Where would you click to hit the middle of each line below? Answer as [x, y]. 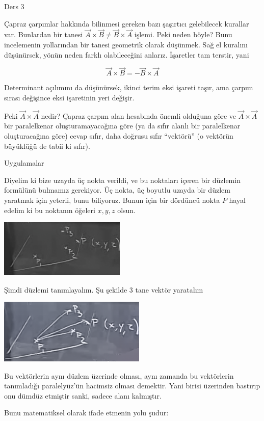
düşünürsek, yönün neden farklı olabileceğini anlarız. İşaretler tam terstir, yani [127, 54]
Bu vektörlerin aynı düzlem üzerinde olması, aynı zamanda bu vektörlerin [119, 375]
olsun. [127, 210]
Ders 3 [14, 6]
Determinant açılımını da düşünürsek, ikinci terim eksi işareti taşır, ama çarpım [129, 87]
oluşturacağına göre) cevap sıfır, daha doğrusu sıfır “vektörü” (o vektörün [119, 136]
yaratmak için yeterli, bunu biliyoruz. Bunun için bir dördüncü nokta [112, 200]
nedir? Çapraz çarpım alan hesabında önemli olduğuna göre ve [139, 115]
